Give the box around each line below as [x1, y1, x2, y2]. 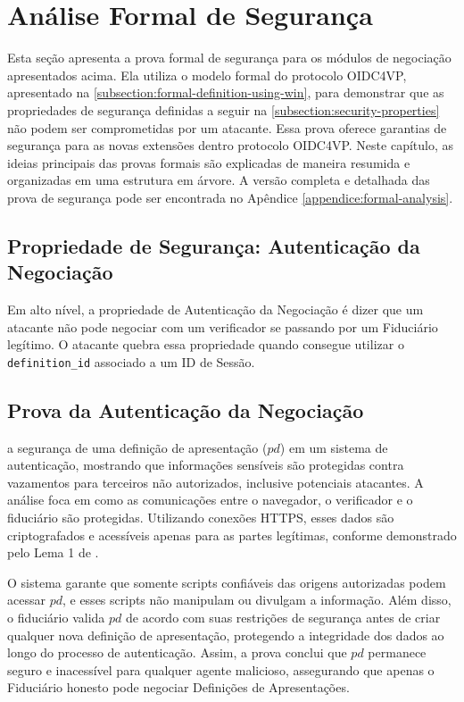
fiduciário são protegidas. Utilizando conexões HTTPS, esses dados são [7, 508, 394, 527]
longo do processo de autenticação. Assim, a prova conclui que [7, 643, 347, 662]
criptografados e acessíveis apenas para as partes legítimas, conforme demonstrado [7, 525, 457, 544]
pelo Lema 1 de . [7, 543, 99, 562]
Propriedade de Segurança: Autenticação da [7, 231, 420, 259]
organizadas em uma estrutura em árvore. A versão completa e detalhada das [7, 171, 430, 189]
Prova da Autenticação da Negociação [7, 396, 364, 423]
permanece [368, 643, 427, 662]
